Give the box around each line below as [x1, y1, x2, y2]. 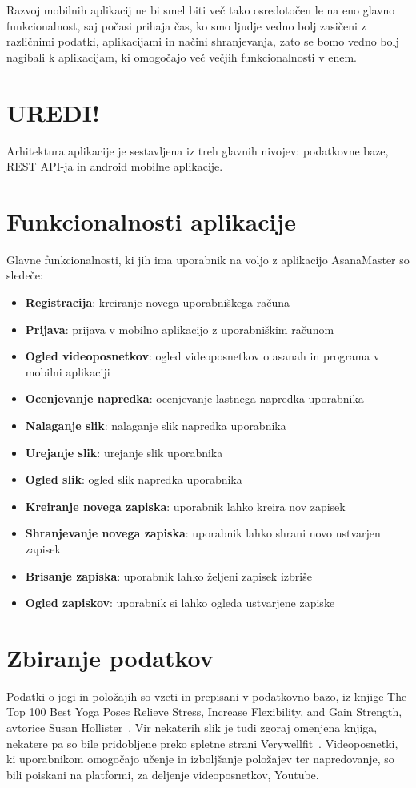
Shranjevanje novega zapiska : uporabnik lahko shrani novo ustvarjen [25, 525, 381, 541]
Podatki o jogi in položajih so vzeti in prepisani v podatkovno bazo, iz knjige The [6, 687, 407, 704]
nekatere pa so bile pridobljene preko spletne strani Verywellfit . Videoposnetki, [6, 734, 398, 751]
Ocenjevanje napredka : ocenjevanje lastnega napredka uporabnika [25, 390, 364, 407]
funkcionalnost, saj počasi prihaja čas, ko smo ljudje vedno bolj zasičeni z [6, 17, 366, 34]
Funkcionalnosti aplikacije [6, 204, 297, 237]
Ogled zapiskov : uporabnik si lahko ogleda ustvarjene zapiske [25, 594, 335, 611]
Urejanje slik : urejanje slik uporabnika [25, 444, 223, 460]
